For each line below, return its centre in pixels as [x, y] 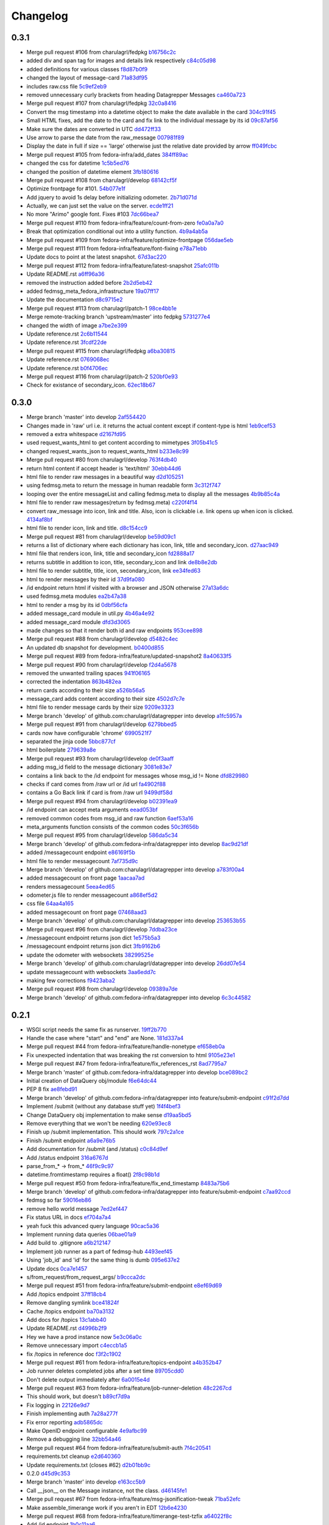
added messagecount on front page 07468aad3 [87, 912]
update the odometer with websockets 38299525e [90, 955]
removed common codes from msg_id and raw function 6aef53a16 [110, 818]
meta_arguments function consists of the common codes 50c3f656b [113, 827]
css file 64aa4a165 [50, 903]
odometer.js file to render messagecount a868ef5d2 [92, 895]
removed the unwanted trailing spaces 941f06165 [88, 673]
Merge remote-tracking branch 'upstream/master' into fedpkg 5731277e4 [119, 317]
